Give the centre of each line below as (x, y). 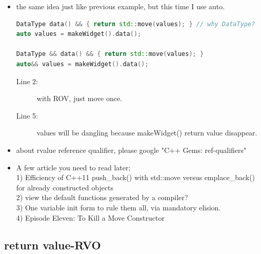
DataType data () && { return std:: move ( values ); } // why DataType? (136, 24)
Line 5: (27, 115)
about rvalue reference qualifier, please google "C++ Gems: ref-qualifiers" (131, 150)
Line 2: (27, 81)
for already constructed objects (65, 187)
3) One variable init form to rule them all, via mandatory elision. (118, 207)
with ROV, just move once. (79, 98)
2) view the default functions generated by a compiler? (102, 197)
